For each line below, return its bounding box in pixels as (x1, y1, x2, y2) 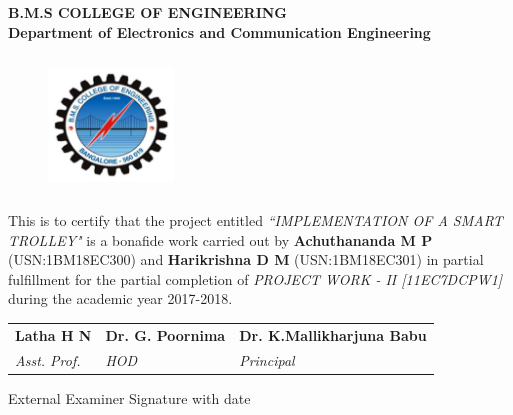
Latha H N (15, 324, 92, 345)
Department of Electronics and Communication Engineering (8, 21, 431, 42)
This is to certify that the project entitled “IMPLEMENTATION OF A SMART (8, 210, 503, 231)
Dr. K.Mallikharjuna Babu (239, 324, 427, 345)
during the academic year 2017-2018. (8, 288, 233, 309)
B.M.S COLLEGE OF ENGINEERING (8, 2, 288, 22)
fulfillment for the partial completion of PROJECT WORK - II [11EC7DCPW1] (8, 268, 503, 289)
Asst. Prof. (15, 349, 81, 370)
